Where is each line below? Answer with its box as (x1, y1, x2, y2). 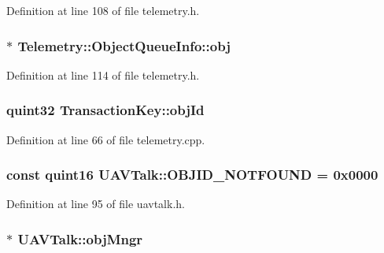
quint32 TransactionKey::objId (6, 100, 205, 120)
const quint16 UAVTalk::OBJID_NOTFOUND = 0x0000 (6, 165, 378, 184)
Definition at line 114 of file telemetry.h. (6, 66, 200, 83)
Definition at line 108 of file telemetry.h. (6, 2, 200, 18)
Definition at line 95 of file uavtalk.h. (6, 195, 185, 212)
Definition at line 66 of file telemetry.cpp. (6, 131, 205, 147)
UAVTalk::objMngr (17, 229, 143, 248)
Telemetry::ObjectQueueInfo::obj (17, 35, 231, 55)
